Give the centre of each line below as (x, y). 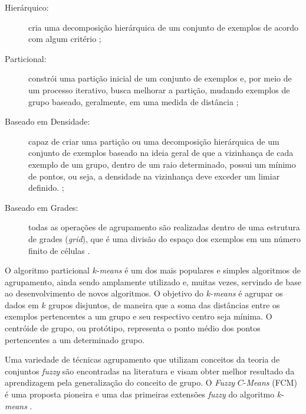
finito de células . (59, 250)
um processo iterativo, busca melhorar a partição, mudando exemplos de (159, 89)
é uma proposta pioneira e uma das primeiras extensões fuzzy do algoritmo (140, 394)
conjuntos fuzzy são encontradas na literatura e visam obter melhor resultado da (150, 371)
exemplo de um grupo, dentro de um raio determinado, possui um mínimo (162, 164)
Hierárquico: (27, 7)
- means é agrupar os (247, 293)
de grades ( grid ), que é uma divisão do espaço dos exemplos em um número (165, 238)
